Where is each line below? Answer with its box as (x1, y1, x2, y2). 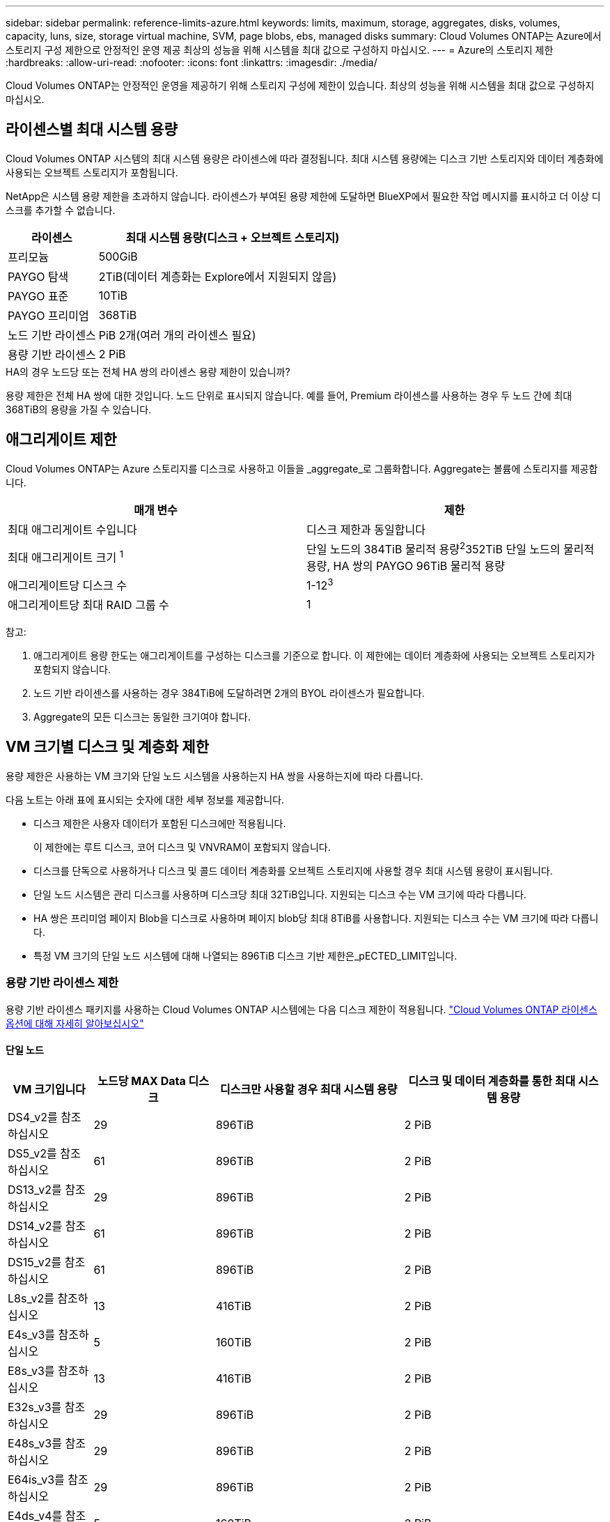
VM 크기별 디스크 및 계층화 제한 (6, 738, 209, 756)
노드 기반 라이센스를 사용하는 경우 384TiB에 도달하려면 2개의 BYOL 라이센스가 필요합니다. (33, 687, 425, 700)
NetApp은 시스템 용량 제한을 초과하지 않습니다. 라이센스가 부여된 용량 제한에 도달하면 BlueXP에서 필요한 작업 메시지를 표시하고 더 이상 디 (6, 190, 601, 202)
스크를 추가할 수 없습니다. (6, 203, 116, 216)
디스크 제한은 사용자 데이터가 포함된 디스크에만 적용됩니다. (33, 817, 286, 829)
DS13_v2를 (8, 1182, 62, 1197)
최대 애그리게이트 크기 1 (8, 548, 124, 565)
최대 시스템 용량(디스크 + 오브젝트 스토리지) (125, 230, 340, 245)
